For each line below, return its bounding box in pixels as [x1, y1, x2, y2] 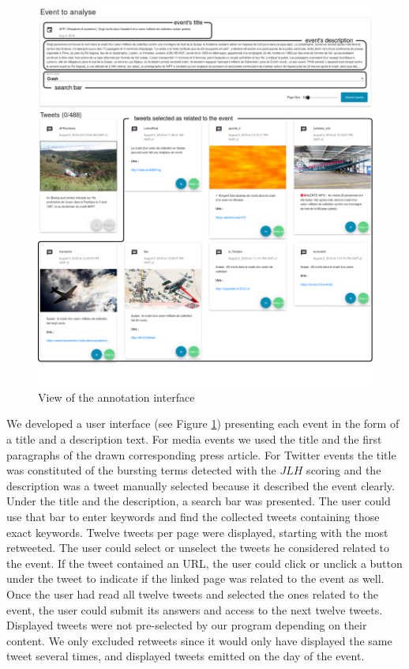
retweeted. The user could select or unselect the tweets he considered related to [6, 539, 390, 556]
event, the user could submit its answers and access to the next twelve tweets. [6, 601, 383, 618]
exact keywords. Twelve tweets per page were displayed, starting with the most [6, 523, 388, 540]
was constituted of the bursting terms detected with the [6, 462, 276, 478]
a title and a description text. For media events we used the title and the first [6, 431, 382, 448]
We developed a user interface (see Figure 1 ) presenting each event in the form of [6, 415, 400, 432]
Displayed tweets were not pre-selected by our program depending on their [6, 617, 367, 633]
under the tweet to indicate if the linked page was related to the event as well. [6, 570, 385, 587]
